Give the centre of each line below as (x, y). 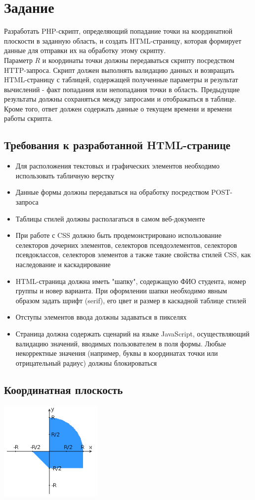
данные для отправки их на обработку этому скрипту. (85, 50)
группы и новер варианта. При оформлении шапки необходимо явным (121, 291)
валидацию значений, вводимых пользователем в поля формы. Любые (121, 343)
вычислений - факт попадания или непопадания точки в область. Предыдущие (122, 89)
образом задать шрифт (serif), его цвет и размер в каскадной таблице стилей (131, 300)
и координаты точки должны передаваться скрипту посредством (138, 60)
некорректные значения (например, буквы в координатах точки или (117, 353)
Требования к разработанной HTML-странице (117, 145)
